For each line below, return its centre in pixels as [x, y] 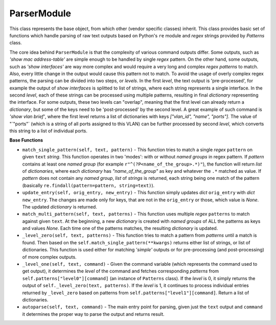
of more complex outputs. [49, 257]
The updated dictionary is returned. [60, 206]
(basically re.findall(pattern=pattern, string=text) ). [88, 185]
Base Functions [26, 140]
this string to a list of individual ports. [49, 131]
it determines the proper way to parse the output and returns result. [93, 314]
